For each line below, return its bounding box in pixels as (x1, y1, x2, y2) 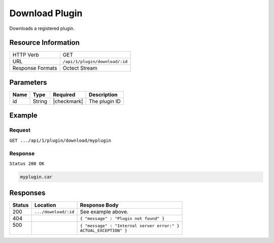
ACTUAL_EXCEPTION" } (80, 228, 128, 233)
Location (34, 201, 56, 209)
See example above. (80, 208, 129, 215)
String (32, 98, 48, 105)
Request (9, 127, 30, 134)
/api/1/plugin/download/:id (62, 59, 128, 64)
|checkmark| (53, 98, 83, 105)
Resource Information (9, 38, 80, 47)
